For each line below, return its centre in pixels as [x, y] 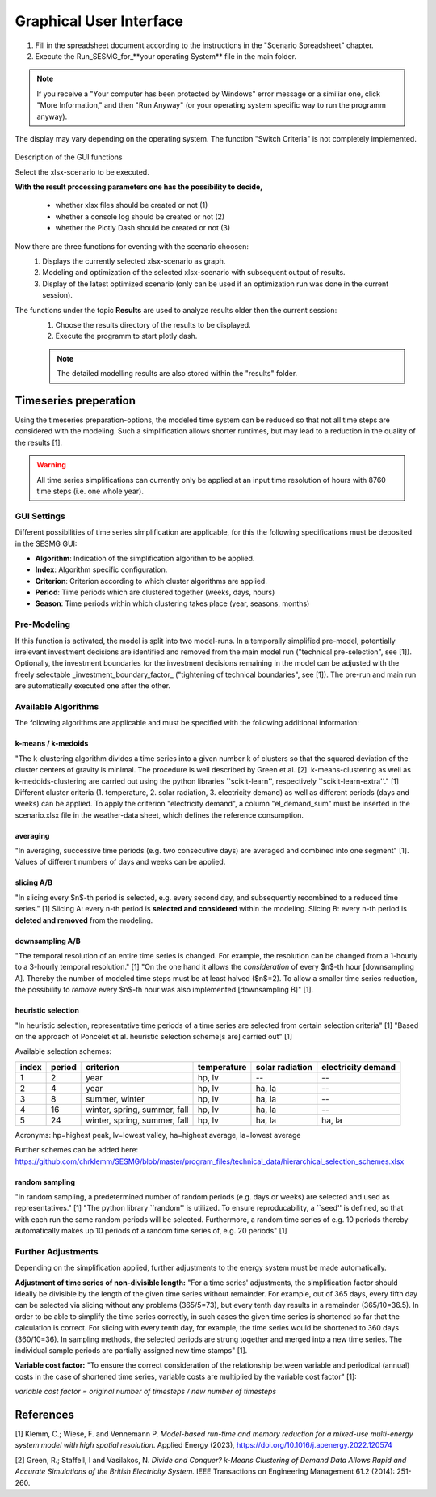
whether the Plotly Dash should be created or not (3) [143, 228]
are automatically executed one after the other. [93, 686]
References [44, 1414]
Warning [51, 465]
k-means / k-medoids [52, 743]
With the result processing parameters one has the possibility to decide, [139, 187]
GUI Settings [40, 516]
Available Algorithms [57, 706]
